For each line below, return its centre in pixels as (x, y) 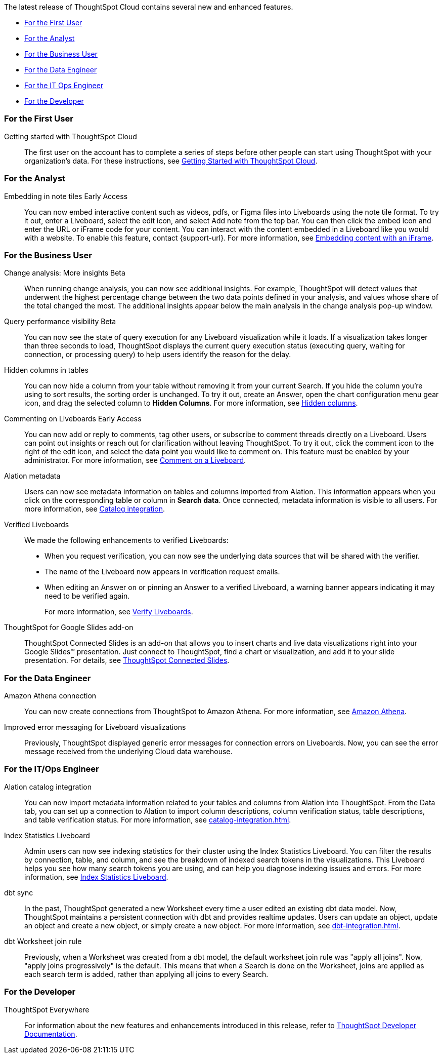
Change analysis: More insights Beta (65, 273)
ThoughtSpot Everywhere (47, 1009)
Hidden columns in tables (46, 370)
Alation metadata (32, 476)
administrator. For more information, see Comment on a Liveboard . (135, 460)
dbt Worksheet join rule (43, 941)
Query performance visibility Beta (60, 322)
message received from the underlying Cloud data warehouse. (128, 751)
